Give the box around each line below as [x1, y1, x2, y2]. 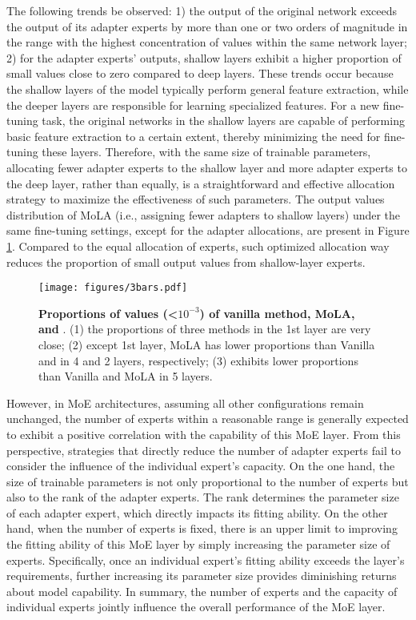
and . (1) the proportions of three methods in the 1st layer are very [38, 320, 371, 337]
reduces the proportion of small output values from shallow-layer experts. [6, 253, 366, 270]
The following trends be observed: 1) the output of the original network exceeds [6, 2, 398, 18]
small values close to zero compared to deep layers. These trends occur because [6, 65, 394, 82]
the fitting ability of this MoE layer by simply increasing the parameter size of [6, 536, 390, 553]
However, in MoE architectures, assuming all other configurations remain [6, 394, 364, 411]
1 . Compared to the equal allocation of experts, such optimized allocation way [6, 237, 390, 254]
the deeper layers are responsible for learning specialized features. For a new [6, 96, 379, 113]
